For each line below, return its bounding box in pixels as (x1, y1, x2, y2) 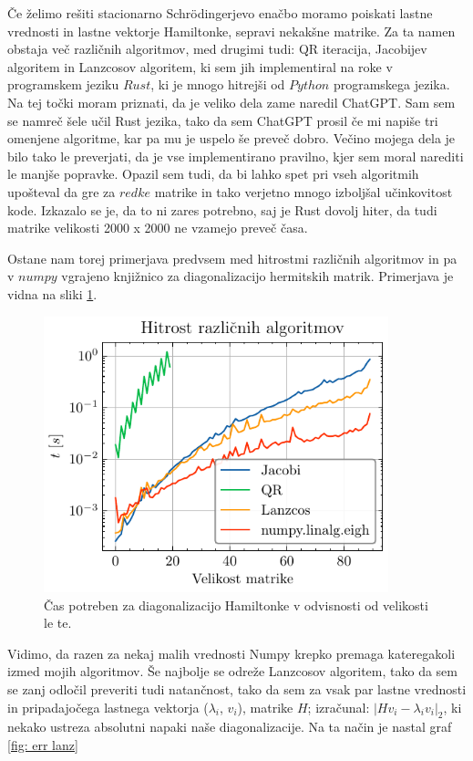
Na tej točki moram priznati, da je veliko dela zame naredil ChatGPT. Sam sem (7, 92, 456, 111)
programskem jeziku (7, 75, 119, 94)
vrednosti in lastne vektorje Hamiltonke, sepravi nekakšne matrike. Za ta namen (7, 21, 456, 40)
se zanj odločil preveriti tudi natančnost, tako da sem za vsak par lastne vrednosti (7, 679, 467, 698)
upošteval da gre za (7, 182, 116, 201)
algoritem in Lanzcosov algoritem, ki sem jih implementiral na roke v (7, 57, 393, 76)
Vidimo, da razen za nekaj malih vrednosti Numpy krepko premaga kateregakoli (7, 643, 456, 662)
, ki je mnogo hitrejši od (150, 75, 285, 94)
